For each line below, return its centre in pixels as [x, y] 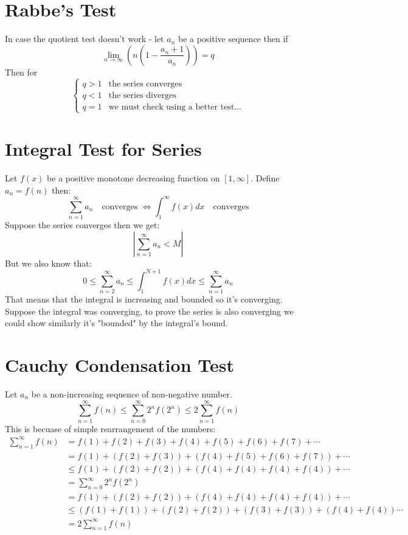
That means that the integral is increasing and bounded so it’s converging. [144, 299]
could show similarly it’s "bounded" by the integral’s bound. [116, 323]
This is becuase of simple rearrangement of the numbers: [110, 428]
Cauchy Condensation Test [119, 365]
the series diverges [142, 95]
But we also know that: [48, 263]
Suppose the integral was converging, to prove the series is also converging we [149, 311]
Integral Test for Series [103, 149]
